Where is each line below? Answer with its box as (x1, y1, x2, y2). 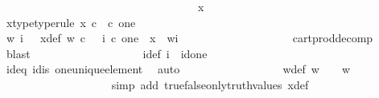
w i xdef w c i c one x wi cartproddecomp (6, 29, 373, 46)
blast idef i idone (6, 45, 208, 61)
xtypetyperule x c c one (6, 14, 136, 30)
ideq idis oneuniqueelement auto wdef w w (6, 61, 351, 77)
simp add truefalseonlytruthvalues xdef (111, 76, 309, 92)
